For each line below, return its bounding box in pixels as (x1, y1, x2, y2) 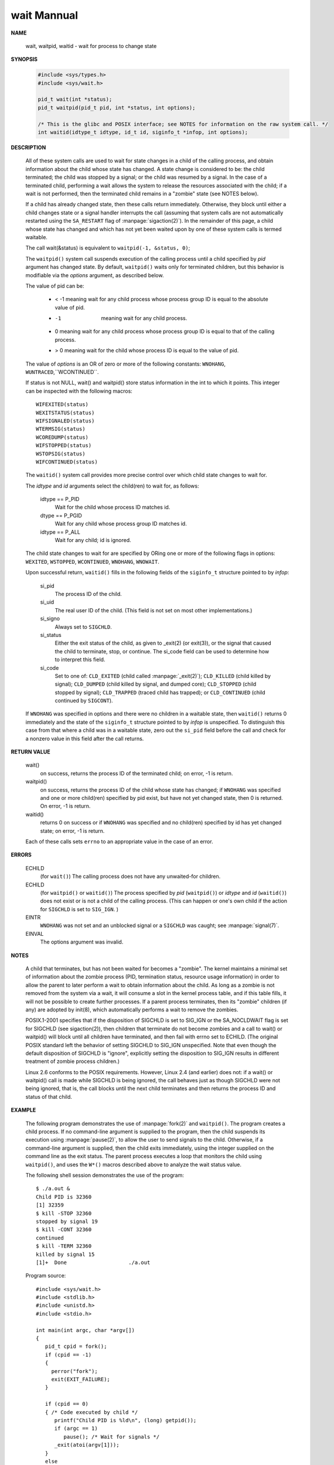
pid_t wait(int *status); (38, 96, 113, 103)
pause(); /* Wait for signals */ (63, 1433, 160, 1440)
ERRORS (11, 851, 32, 858)
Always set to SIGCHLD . (54, 623, 113, 630)
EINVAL (25, 930, 44, 937)
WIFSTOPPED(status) (36, 442, 92, 449)
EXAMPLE (11, 1106, 36, 1113)
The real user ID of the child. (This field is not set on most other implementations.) (54, 607, 253, 614)
